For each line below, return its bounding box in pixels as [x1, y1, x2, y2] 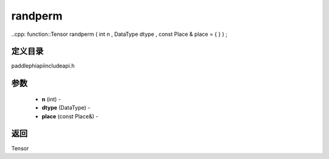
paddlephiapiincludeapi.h [11, 62, 75, 69]
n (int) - [41, 95, 61, 103]
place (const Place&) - [41, 113, 99, 120]
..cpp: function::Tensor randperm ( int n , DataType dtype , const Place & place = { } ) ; [11, 30, 228, 38]
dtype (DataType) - [41, 104, 91, 111]
